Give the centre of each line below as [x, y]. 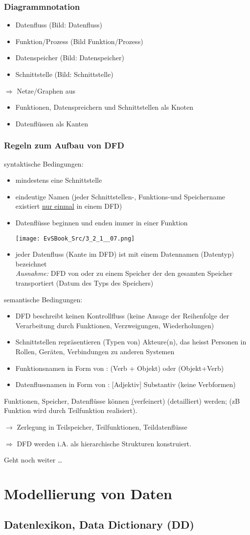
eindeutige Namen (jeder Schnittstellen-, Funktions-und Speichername [120, 196]
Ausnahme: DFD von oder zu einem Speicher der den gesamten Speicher [124, 273]
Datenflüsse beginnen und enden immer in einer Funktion [102, 222]
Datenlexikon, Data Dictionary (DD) [99, 524]
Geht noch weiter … [33, 460]
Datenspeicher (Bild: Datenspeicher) [70, 58]
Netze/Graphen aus [46, 90]
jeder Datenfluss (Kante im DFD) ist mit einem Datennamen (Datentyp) [125, 254]
